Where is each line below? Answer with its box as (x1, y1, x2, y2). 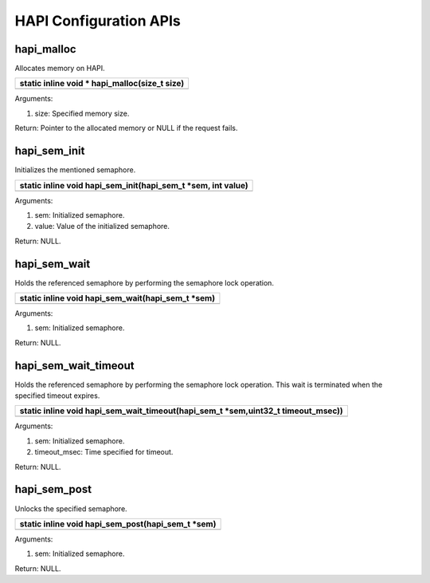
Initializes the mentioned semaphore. (14, 165, 136, 175)
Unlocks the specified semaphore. (14, 503, 127, 514)
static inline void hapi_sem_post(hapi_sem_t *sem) (19, 518, 217, 530)
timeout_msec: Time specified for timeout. (34, 447, 174, 457)
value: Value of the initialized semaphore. (34, 222, 170, 231)
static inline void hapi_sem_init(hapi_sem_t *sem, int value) (19, 179, 248, 191)
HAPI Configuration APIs (14, 12, 181, 30)
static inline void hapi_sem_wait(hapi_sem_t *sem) (19, 293, 215, 303)
